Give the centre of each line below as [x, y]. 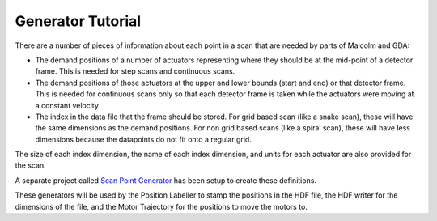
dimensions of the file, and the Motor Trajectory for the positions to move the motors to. [161, 206]
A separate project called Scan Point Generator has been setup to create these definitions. [166, 180]
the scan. [30, 165]
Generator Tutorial [78, 21]
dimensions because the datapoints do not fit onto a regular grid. [144, 139]
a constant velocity [67, 105]
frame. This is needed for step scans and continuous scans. [135, 71]
